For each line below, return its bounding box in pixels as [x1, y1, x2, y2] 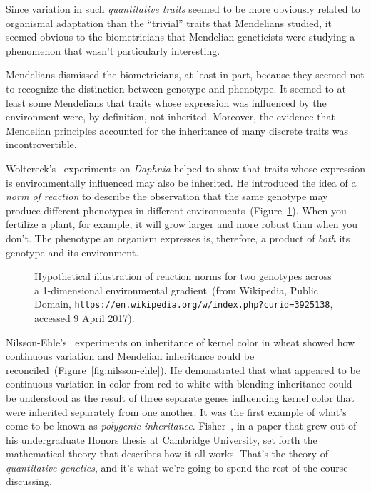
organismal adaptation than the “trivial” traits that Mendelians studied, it [6, 15, 332, 30]
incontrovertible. [6, 137, 77, 152]
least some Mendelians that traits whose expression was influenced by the [6, 95, 327, 110]
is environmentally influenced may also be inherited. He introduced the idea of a [6, 175, 357, 190]
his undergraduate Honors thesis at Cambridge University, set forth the [6, 432, 317, 447]
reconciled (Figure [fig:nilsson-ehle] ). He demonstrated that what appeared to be [6, 362, 360, 377]
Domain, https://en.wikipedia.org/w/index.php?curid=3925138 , [34, 296, 333, 311]
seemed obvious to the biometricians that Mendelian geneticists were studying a [6, 29, 355, 44]
